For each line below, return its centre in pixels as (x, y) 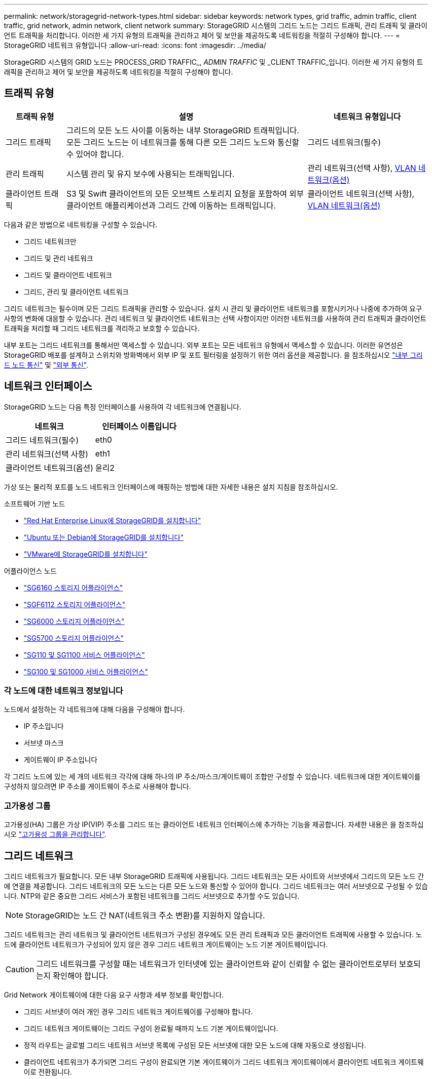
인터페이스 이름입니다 (139, 426)
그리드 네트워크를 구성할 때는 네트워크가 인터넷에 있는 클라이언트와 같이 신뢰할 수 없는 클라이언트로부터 (216, 964)
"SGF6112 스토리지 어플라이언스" (75, 604)
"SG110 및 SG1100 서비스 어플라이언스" (84, 655)
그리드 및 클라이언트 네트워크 (68, 275)
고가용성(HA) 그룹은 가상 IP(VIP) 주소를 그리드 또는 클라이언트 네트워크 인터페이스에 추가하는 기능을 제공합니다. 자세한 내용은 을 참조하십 (214, 825)
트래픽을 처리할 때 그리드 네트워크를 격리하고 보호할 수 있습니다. (102, 328)
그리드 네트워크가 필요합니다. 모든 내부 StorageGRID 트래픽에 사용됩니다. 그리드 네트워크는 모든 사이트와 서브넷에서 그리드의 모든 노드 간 (214, 876)
